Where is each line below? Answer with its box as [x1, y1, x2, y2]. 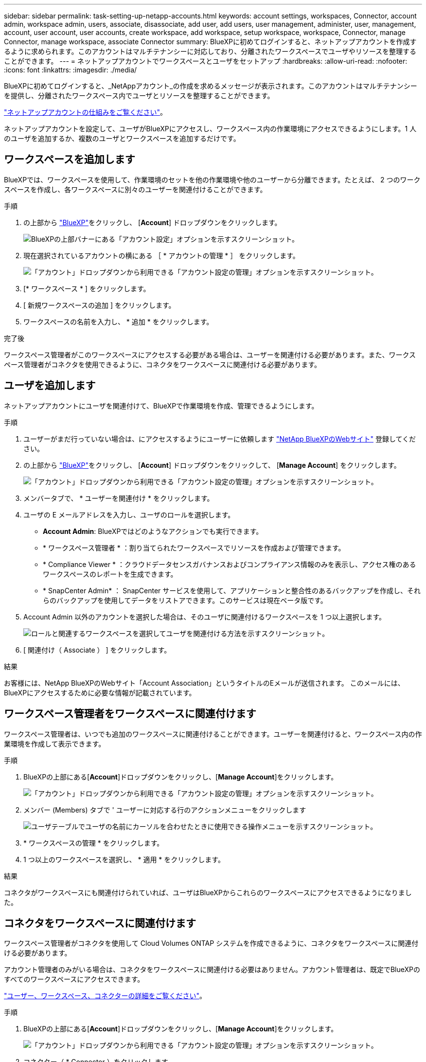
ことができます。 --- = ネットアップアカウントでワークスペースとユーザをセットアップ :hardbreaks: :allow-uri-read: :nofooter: [4, 57, 408, 65]
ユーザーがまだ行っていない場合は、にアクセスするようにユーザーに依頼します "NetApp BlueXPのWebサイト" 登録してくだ [23, 434, 416, 443]
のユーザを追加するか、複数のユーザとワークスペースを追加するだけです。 [4, 134, 240, 142]
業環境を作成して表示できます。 [4, 739, 106, 748]
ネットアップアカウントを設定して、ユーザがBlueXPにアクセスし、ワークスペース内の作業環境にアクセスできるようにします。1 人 [4, 124, 417, 133]
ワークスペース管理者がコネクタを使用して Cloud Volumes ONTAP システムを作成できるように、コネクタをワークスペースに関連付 [4, 939, 419, 948]
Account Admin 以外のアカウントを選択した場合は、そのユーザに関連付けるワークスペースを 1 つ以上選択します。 [23, 612, 386, 621]
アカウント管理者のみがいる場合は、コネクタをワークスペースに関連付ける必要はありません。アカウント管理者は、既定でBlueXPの [4, 965, 421, 974]
